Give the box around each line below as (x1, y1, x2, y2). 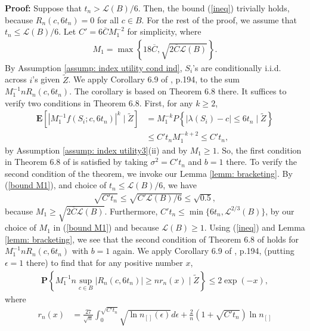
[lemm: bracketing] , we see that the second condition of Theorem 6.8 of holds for (5, 232, 299, 245)
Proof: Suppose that (5, 2, 82, 14)
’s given (32, 73, 60, 85)
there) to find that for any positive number (26, 256, 183, 268)
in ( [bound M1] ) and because (53, 221, 159, 234)
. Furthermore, (104, 204, 158, 217)
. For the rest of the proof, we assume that (141, 13, 297, 26)
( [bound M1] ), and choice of (5, 179, 107, 191)
